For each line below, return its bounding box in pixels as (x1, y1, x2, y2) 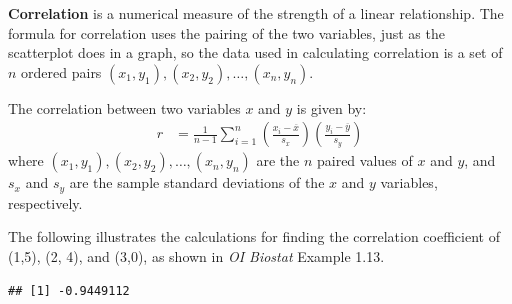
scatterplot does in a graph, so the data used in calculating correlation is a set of (8, 42, 503, 63)
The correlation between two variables (8, 97, 241, 118)
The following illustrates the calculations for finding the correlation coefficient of (8, 226, 500, 247)
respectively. (8, 192, 83, 213)
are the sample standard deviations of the (69, 172, 325, 193)
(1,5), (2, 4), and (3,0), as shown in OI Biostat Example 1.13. (8, 246, 385, 267)
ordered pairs (21, 61, 102, 82)
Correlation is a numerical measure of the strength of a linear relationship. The (8, 3, 504, 23)
